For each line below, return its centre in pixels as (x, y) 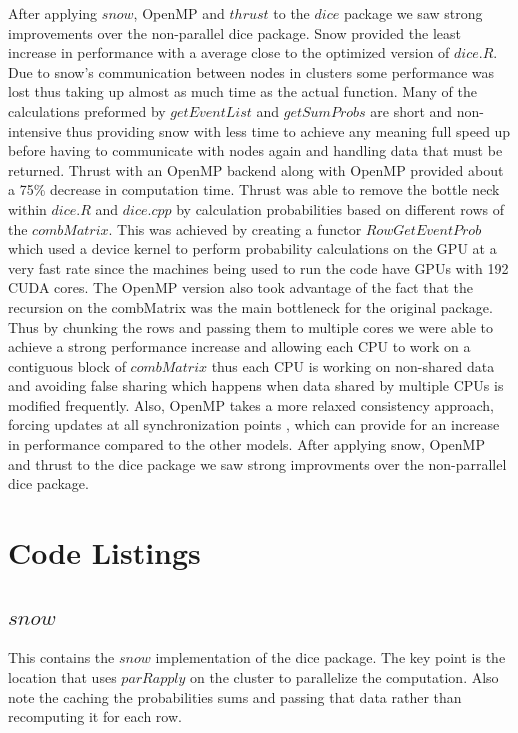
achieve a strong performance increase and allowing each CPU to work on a (239, 346)
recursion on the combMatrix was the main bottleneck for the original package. (250, 306)
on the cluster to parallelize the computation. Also (344, 677)
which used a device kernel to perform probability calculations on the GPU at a (252, 248)
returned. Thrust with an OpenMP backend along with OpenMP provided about (256, 169)
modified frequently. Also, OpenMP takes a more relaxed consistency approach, (251, 404)
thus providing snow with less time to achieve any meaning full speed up (288, 130)
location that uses (62, 677)
